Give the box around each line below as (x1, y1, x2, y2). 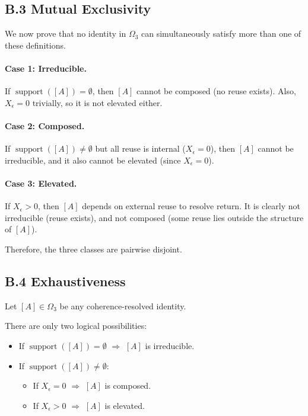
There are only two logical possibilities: (5, 319, 147, 332)
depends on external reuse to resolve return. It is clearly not (82, 200, 300, 212)
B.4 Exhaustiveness (5, 271, 126, 290)
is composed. (104, 379, 151, 392)
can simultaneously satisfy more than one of (141, 27, 301, 40)
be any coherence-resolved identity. (59, 299, 186, 312)
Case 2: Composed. (5, 119, 85, 132)
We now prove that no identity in (5, 27, 126, 40)
